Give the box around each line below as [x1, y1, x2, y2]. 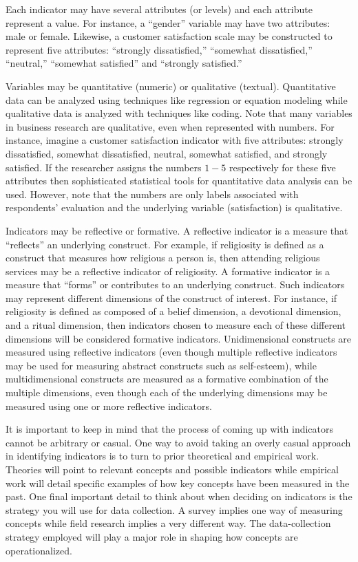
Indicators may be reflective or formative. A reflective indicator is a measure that [6, 223, 348, 237]
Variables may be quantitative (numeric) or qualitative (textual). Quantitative [6, 78, 336, 93]
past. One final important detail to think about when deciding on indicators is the [6, 489, 352, 504]
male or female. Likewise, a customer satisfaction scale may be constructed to [6, 29, 333, 43]
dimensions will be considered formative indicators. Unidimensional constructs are [6, 331, 352, 345]
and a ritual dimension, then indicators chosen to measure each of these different [6, 318, 346, 332]
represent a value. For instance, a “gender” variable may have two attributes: [6, 15, 330, 30]
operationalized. [6, 543, 72, 557]
